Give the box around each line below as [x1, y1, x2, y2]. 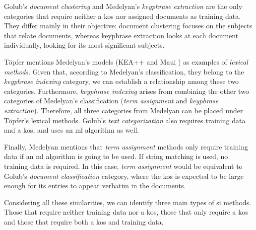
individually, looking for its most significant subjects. [4, 40, 165, 50]
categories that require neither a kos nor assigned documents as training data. [4, 10, 241, 21]
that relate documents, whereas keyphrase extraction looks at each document [4, 30, 239, 40]
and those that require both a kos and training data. [4, 216, 164, 227]
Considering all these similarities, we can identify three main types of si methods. [4, 197, 252, 207]
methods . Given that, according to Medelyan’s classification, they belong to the [4, 66, 244, 77]
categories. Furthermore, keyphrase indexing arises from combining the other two [4, 85, 249, 96]
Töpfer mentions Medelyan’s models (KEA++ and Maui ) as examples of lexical [4, 56, 248, 67]
